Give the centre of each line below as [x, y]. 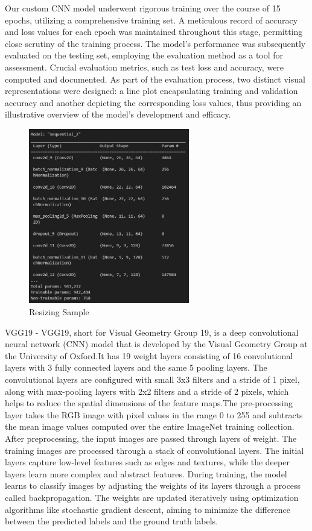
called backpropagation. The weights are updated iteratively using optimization [152, 497]
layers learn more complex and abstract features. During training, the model [146, 473]
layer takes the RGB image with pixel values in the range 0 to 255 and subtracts [154, 414]
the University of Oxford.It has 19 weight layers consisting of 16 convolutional [149, 355]
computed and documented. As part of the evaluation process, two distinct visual [155, 79]
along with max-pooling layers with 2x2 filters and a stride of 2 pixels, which [147, 391]
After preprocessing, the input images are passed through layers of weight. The [151, 438]
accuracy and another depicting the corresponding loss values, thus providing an [153, 102]
